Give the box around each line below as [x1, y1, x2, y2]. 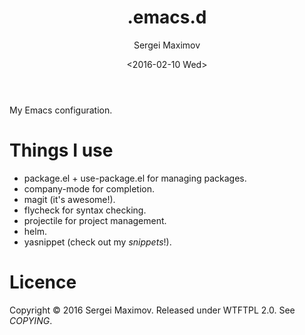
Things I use [9, 139, 114, 162]
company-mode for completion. [23, 182, 155, 195]
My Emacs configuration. [9, 104, 113, 116]
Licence [9, 271, 77, 294]
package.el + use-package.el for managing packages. [23, 172, 247, 184]
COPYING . [9, 314, 53, 326]
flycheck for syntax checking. [23, 204, 147, 216]
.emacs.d [127, 6, 207, 29]
